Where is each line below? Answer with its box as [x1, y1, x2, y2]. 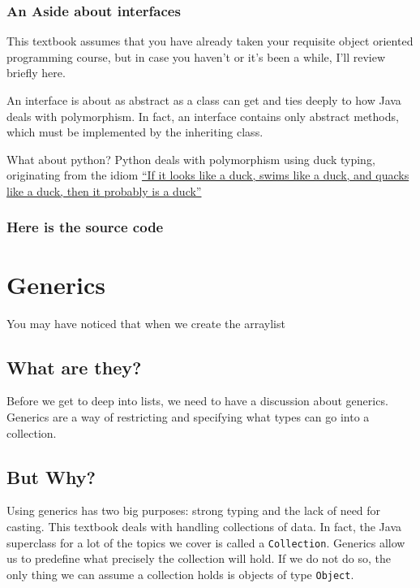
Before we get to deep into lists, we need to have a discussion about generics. [6, 392, 388, 409]
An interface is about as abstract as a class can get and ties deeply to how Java [6, 92, 401, 108]
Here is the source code [6, 217, 164, 237]
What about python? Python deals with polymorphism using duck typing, [6, 150, 375, 167]
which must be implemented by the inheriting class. [6, 123, 264, 141]
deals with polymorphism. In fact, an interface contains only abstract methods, [6, 107, 399, 124]
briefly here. [6, 64, 66, 81]
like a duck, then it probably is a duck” [6, 182, 202, 199]
